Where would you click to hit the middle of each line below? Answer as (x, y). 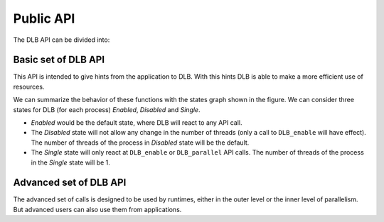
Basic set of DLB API (59, 60)
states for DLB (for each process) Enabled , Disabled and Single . (107, 109)
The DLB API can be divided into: (62, 40)
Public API (44, 18)
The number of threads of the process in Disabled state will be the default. (140, 143)
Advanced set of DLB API (70, 183)
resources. (29, 87)
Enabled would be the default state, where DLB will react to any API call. (137, 123)
